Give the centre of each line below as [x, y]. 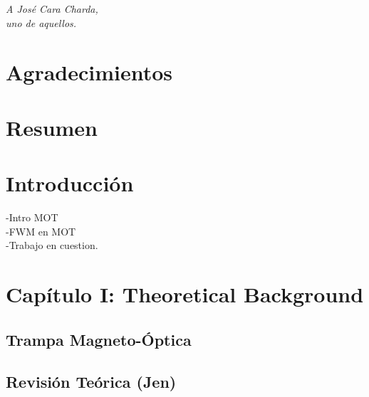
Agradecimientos [89, 72]
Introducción [70, 183]
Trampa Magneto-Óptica [99, 339]
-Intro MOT [32, 217]
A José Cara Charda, [52, 9]
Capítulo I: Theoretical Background [185, 294]
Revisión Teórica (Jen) [91, 381]
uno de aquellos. [41, 22]
